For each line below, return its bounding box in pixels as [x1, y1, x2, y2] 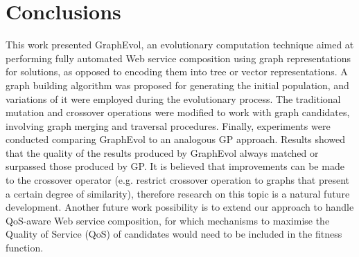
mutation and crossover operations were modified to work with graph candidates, [6, 105, 350, 120]
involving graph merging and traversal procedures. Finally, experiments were [6, 118, 331, 133]
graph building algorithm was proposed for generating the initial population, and [6, 77, 349, 92]
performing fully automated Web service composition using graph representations [6, 50, 351, 65]
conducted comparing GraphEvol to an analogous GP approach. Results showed [6, 132, 346, 146]
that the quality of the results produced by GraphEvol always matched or [6, 145, 319, 160]
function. [6, 240, 44, 255]
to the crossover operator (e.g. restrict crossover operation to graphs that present [6, 173, 349, 187]
